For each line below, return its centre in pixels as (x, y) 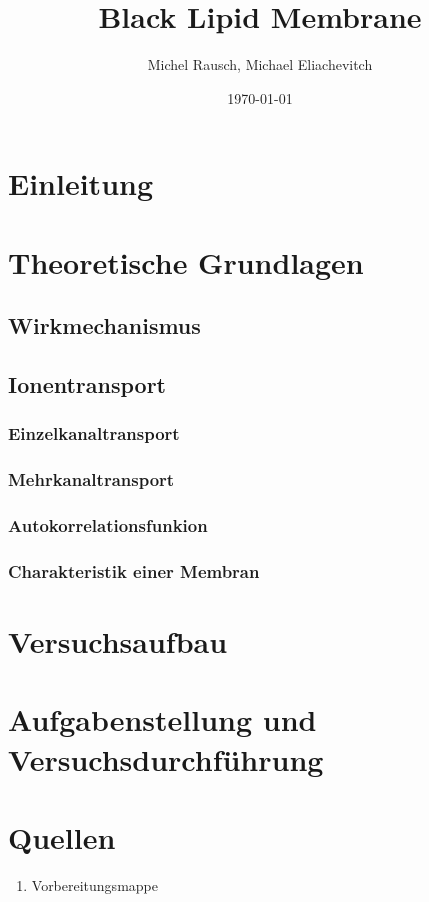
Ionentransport (87, 384)
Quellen (62, 836)
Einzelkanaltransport (94, 433)
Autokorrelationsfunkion (108, 525)
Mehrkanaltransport (91, 479)
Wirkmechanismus (104, 325)
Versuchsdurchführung (166, 758)
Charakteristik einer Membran (134, 570)
